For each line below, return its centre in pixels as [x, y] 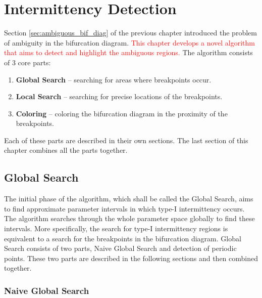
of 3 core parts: [28, 62]
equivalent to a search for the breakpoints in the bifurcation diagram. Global [123, 238]
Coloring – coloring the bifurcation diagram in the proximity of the [122, 113]
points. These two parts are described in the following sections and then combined [131, 258]
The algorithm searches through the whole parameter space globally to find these [129, 218]
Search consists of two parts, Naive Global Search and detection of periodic [120, 248]
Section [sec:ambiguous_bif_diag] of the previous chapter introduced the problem [130, 33]
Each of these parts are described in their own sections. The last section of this [126, 140]
